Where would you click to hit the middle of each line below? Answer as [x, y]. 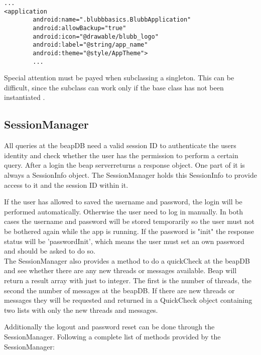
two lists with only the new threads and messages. [81, 310]
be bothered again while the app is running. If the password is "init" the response [129, 231]
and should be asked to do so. [50, 251]
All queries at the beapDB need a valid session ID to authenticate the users [120, 145]
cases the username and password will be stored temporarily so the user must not [129, 221]
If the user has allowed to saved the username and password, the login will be [123, 202]
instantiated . [25, 97]
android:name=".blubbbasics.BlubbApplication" [112, 20]
